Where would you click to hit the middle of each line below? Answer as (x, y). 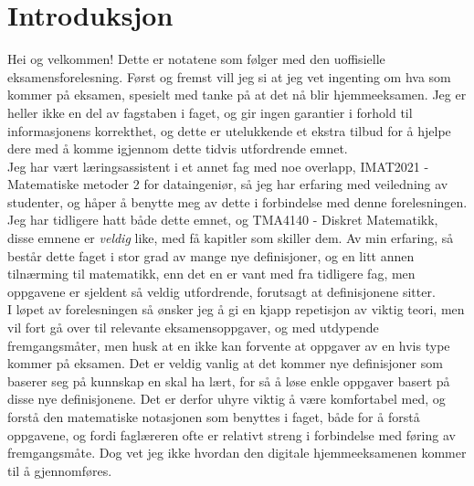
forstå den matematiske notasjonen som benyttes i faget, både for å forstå (214, 417)
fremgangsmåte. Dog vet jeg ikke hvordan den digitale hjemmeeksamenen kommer (237, 453)
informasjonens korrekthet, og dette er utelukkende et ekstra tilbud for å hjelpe (229, 130)
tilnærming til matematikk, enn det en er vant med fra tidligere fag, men (211, 274)
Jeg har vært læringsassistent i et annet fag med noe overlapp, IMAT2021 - (218, 166)
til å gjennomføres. (60, 470)
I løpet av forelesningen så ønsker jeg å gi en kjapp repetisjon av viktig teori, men (236, 309)
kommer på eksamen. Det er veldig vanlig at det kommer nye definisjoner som (225, 363)
